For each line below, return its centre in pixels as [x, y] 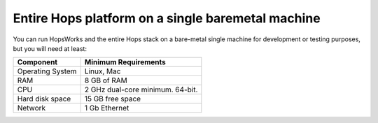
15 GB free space [113, 99]
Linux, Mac [103, 71]
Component [37, 62]
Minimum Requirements [125, 62]
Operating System [47, 71]
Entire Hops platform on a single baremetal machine [167, 18]
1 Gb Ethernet [107, 108]
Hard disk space [44, 99]
